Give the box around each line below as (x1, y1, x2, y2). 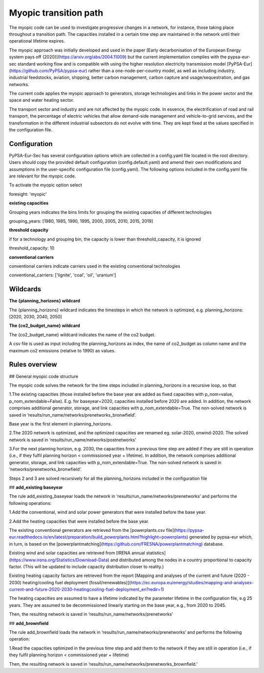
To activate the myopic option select (9, 182, 83, 188)
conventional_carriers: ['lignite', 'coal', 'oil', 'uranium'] (9, 272, 116, 278)
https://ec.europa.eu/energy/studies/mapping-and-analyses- (130, 579, 254, 585)
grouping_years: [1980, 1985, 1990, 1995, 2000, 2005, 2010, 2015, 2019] (9, 218, 154, 224)
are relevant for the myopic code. (9, 173, 76, 179)
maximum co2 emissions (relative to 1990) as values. (9, 348, 116, 353)
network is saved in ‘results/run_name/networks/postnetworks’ (9, 437, 136, 443)
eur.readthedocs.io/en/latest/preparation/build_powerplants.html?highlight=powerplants (9, 534, 187, 540)
